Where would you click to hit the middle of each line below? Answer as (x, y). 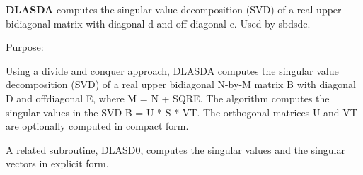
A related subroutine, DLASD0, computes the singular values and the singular (175, 149)
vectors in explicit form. (57, 163)
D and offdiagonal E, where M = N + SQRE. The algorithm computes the (168, 98)
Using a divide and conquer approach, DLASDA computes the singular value (172, 70)
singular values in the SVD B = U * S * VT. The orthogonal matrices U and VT (181, 112)
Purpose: (25, 47)
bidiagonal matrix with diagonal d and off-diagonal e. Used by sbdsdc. (158, 23)
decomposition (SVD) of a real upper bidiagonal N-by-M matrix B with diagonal (181, 84)
